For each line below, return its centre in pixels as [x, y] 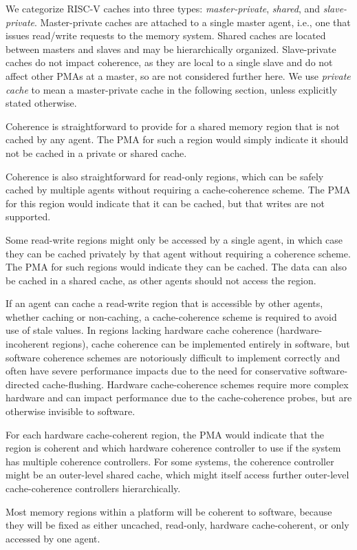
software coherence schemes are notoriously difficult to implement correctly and [173, 357]
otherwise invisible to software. [71, 411]
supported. [28, 216]
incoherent [28, 344]
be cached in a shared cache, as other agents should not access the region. [161, 280]
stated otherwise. [41, 103]
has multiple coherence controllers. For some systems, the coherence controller [170, 461]
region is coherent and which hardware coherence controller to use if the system [173, 448]
